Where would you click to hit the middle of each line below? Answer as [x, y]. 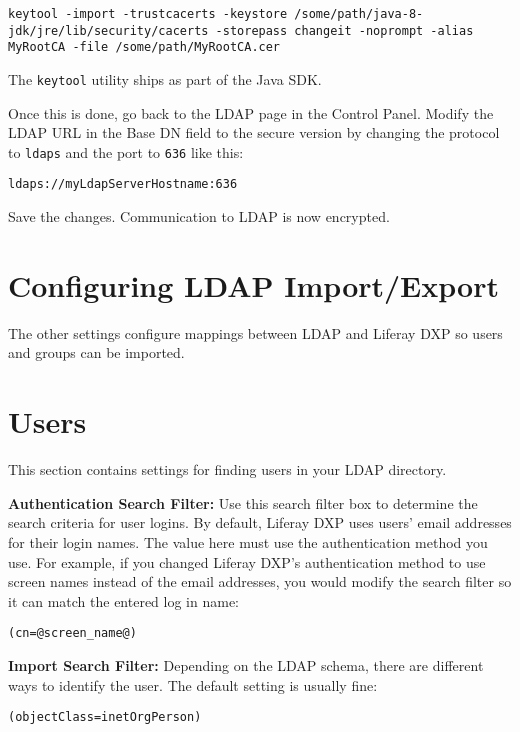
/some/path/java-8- [359, 14]
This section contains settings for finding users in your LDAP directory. [227, 469]
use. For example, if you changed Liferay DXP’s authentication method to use [247, 561]
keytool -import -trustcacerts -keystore [148, 14]
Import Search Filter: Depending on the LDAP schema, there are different [246, 664]
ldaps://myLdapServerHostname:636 [123, 184]
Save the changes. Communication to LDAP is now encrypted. [199, 216]
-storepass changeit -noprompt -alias [344, 30]
